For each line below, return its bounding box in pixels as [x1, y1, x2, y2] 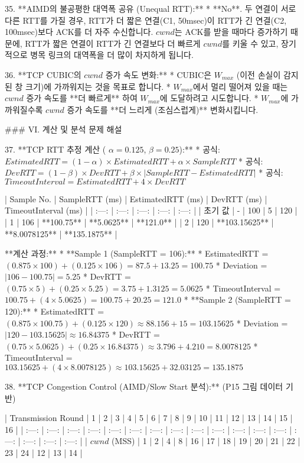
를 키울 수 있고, [222, 37, 279, 49]
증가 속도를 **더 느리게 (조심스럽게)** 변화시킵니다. [67, 103, 259, 115]
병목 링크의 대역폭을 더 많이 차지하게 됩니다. [30, 48, 194, 61]
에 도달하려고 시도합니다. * [159, 92, 259, 104]
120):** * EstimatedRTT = [5, 305, 104, 318]
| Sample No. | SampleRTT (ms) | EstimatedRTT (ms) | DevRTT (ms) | [5, 192, 267, 205]
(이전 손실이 [236, 68, 281, 80]
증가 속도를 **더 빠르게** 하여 [26, 92, 138, 104]
